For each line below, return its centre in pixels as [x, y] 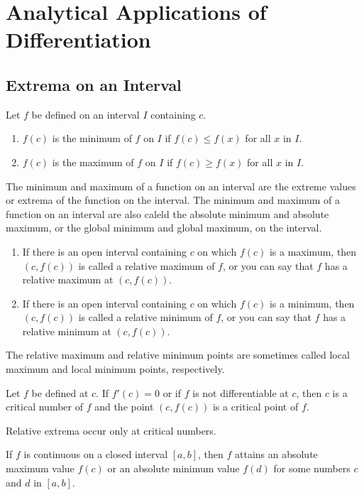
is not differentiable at [241, 392]
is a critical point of [255, 407]
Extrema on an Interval [94, 84]
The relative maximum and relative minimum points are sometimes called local [178, 355]
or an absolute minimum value [173, 468]
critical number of [44, 407]
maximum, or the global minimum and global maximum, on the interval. [164, 228]
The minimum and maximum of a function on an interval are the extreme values [181, 186]
